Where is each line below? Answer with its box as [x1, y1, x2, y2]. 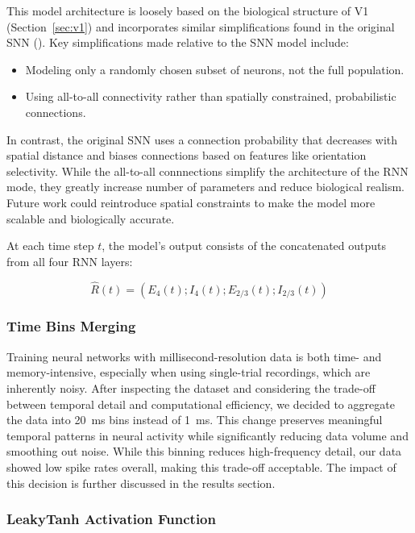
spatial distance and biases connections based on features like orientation [6, 147, 367, 164]
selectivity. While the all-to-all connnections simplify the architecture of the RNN [6, 162, 409, 179]
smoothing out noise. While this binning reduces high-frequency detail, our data [6, 443, 402, 460]
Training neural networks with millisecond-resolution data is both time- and [6, 348, 382, 364]
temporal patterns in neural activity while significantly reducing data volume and [6, 427, 409, 443]
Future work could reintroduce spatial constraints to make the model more [6, 194, 376, 210]
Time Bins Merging [6, 316, 136, 336]
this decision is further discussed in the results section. [6, 474, 276, 491]
